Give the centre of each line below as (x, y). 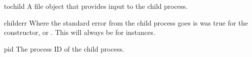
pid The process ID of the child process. (64, 48)
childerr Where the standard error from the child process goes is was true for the (126, 22)
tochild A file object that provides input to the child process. (96, 6)
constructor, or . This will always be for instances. (80, 32)
